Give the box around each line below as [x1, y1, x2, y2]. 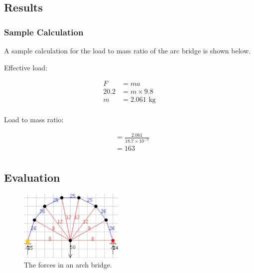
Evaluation [4, 169, 60, 185]
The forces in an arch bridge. [24, 260, 112, 270]
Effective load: [4, 62, 47, 72]
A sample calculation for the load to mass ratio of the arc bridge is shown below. [4, 45, 251, 55]
